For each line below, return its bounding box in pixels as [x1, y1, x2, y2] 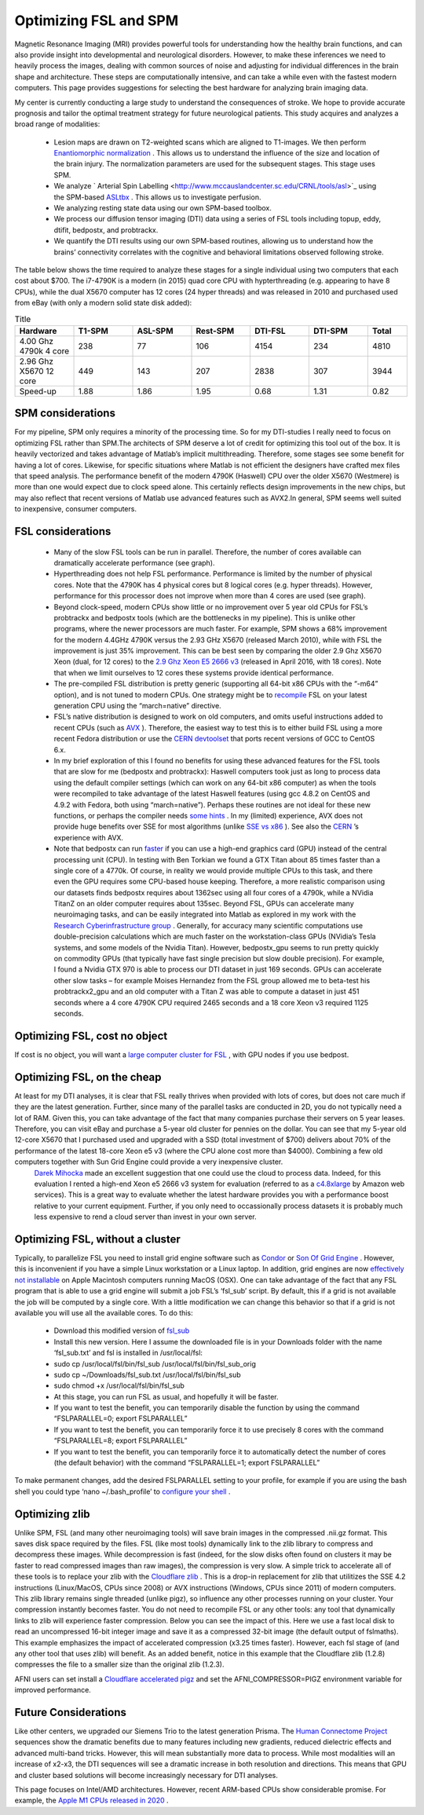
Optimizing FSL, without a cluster [14, 1232, 181, 1246]
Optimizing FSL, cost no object [14, 1029, 168, 1042]
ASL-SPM [137, 325, 174, 336]
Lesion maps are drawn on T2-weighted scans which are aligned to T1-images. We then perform [53, 137, 367, 147]
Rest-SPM [196, 325, 235, 336]
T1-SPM [78, 325, 109, 336]
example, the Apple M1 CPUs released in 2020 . [14, 1795, 169, 1806]
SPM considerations [14, 407, 115, 420]
